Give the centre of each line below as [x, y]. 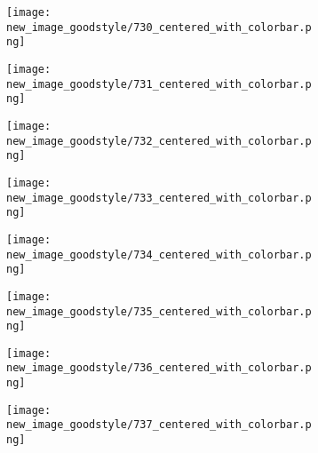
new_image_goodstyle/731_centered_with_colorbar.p [159, 84]
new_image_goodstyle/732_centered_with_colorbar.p [159, 141]
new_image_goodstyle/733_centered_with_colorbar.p [159, 198]
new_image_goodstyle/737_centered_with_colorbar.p [159, 425]
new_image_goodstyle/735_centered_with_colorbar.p [159, 311]
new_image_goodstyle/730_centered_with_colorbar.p [159, 27]
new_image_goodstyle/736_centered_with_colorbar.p [159, 368]
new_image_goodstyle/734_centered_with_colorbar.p [159, 254]
